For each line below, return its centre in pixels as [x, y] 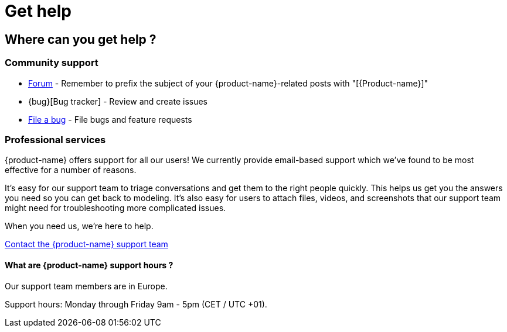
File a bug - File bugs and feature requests [110, 119]
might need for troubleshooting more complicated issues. [115, 208]
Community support [52, 63]
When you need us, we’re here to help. [79, 226]
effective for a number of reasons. [71, 170]
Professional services [55, 139]
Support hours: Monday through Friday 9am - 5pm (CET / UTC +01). [136, 304]
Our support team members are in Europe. [86, 286]
